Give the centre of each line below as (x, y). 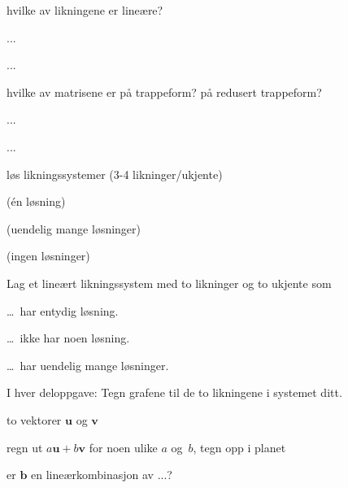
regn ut (25, 447)
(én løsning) (36, 201)
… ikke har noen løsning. (68, 338)
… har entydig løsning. (63, 310)
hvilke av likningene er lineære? (85, 10)
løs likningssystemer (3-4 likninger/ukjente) (115, 174)
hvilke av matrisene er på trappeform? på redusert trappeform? (164, 91)
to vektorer (34, 419)
